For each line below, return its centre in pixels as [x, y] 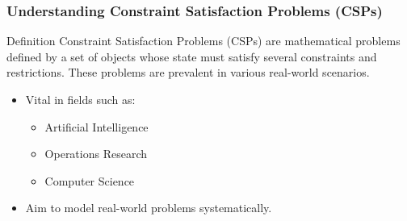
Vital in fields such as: [80, 99]
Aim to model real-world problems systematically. [149, 208]
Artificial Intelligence [97, 126]
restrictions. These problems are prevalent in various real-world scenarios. [188, 72]
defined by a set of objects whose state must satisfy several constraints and [192, 56]
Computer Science [90, 180]
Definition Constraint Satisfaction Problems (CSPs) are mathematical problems [203, 41]
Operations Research [96, 154]
